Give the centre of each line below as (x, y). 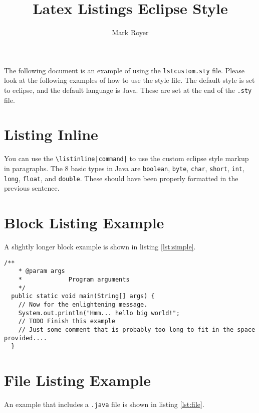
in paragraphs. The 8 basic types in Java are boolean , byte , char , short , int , (124, 168)
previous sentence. (32, 188)
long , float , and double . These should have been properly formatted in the (121, 178)
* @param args (42, 271)
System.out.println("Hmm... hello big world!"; (99, 313)
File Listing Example (78, 380)
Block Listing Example (84, 223)
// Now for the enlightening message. (83, 304)
